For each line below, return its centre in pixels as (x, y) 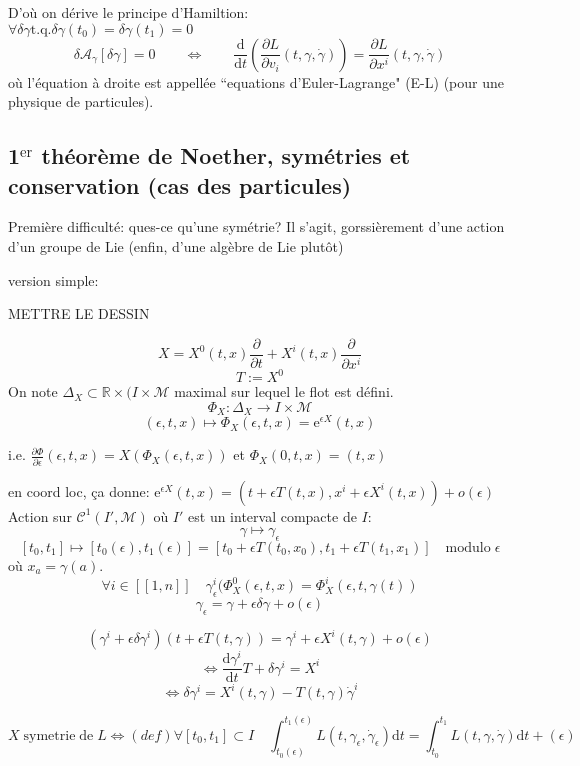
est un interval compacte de (272, 515)
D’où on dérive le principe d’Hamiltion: (128, 12)
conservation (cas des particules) (180, 184)
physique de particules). (81, 101)
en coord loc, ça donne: (79, 490)
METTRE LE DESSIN (79, 313)
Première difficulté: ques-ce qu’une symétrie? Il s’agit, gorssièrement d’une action (256, 226)
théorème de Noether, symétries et (226, 155)
